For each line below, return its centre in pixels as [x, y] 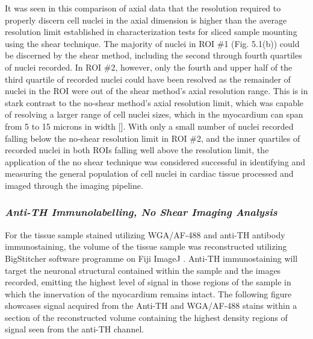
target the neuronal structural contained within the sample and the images [143, 270]
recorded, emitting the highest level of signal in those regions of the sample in [148, 282]
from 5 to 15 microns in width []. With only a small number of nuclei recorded [149, 126]
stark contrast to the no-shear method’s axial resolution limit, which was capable [154, 102]
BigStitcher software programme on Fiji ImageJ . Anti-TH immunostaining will [151, 258]
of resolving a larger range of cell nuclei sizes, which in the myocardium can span [154, 114]
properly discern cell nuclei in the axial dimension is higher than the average [146, 20]
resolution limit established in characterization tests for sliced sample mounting [151, 32]
